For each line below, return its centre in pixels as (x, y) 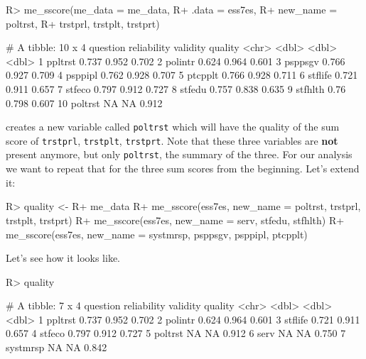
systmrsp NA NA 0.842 (56, 347)
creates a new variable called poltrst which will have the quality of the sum (173, 127)
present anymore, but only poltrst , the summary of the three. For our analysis (179, 154)
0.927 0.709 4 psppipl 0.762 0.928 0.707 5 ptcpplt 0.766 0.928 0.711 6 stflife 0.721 (182, 75)
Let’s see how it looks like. (63, 258)
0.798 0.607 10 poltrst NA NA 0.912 (84, 103)
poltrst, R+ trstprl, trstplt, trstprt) (83, 23)
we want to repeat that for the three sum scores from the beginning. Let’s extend (183, 169)
